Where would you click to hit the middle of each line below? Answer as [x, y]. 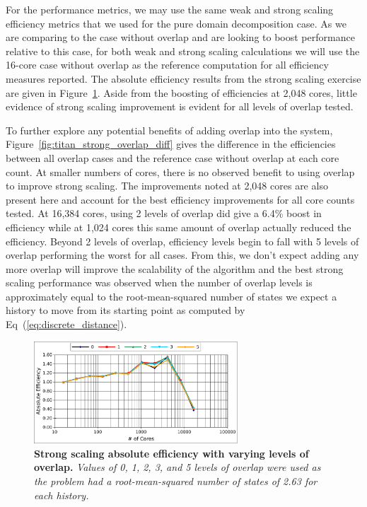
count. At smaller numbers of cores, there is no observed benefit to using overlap [180, 171]
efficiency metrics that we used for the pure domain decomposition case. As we [176, 23]
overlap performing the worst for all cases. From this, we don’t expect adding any [182, 255]
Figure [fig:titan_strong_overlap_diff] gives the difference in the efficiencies [171, 144]
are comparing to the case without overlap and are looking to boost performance [180, 37]
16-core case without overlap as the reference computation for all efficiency [167, 65]
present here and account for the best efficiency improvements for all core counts [180, 199]
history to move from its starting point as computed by [126, 310]
